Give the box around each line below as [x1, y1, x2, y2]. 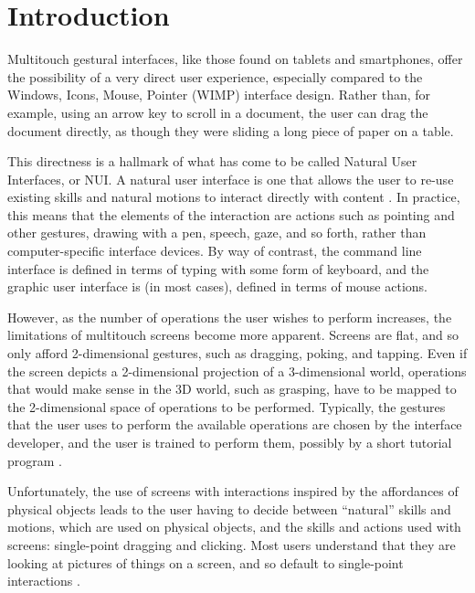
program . [7, 450, 62, 470]
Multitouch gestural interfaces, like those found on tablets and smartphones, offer [7, 49, 463, 69]
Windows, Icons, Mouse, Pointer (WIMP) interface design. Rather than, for [7, 85, 431, 104]
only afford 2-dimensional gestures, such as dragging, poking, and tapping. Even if [7, 344, 468, 363]
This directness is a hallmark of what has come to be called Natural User [7, 152, 417, 171]
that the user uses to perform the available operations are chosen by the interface [7, 415, 462, 434]
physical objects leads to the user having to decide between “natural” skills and [7, 499, 451, 518]
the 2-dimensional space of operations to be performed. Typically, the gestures [7, 397, 446, 416]
